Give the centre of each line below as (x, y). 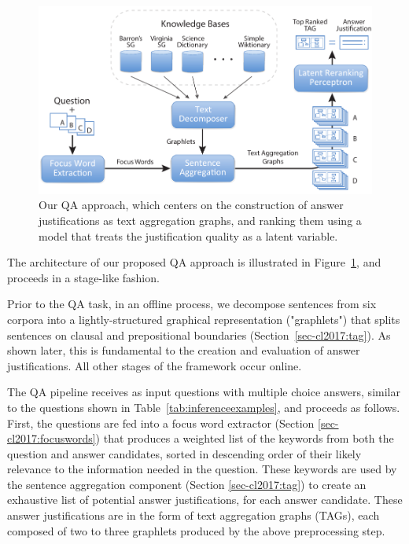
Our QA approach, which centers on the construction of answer (191, 205)
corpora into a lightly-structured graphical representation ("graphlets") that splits (204, 319)
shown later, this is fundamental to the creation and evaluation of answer (184, 350)
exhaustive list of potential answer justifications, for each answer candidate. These (205, 500)
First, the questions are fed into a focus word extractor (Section (161, 423)
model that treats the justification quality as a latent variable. (188, 235)
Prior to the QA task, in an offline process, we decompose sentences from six (192, 304)
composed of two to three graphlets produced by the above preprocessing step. (196, 530)
